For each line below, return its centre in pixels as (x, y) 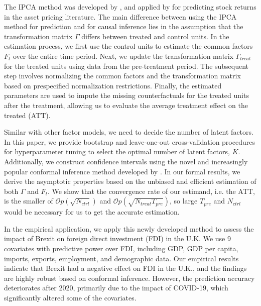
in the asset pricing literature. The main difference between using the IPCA (120, 16)
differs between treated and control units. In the (155, 36)
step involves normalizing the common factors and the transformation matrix (122, 76)
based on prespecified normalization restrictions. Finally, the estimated (113, 85)
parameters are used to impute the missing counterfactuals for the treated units (126, 95)
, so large (183, 201)
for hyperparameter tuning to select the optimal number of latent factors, (117, 151)
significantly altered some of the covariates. (70, 298)
